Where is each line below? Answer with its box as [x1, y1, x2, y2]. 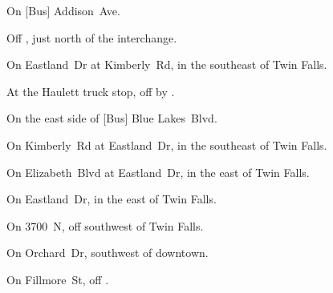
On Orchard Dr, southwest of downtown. [6, 244, 209, 261]
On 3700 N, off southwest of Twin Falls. [6, 217, 204, 234]
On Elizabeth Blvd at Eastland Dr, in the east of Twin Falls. [6, 163, 310, 180]
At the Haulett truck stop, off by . [6, 82, 175, 99]
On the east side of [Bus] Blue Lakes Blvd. [6, 110, 217, 126]
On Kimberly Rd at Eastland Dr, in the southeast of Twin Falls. [6, 136, 327, 153]
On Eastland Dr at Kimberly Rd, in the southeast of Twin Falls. [6, 56, 327, 73]
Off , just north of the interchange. [6, 29, 177, 46]
